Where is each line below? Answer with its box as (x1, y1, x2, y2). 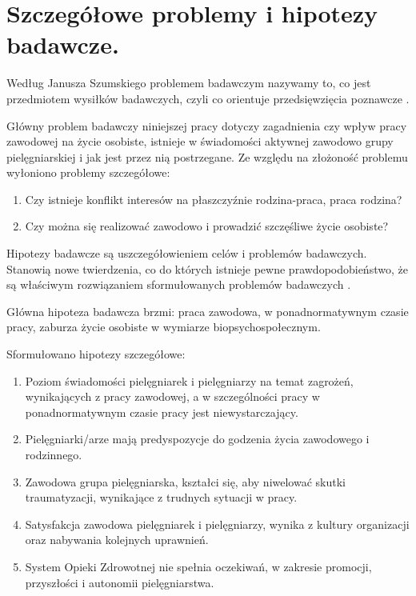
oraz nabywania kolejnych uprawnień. (25, 531, 209, 548)
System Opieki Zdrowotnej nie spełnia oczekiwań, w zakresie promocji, (25, 558, 372, 574)
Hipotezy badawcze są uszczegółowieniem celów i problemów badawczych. (6, 245, 367, 262)
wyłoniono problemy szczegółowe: (6, 164, 170, 181)
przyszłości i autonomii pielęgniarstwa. (25, 574, 214, 590)
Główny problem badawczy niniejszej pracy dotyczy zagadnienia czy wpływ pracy (6, 117, 407, 134)
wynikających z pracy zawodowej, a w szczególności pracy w (25, 388, 320, 405)
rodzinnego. (25, 446, 82, 462)
